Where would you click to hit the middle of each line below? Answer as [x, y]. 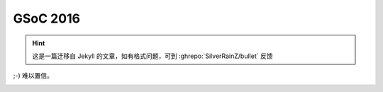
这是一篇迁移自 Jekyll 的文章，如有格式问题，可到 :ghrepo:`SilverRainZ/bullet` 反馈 [152, 56]
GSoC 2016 [47, 18]
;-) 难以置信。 [33, 76]
